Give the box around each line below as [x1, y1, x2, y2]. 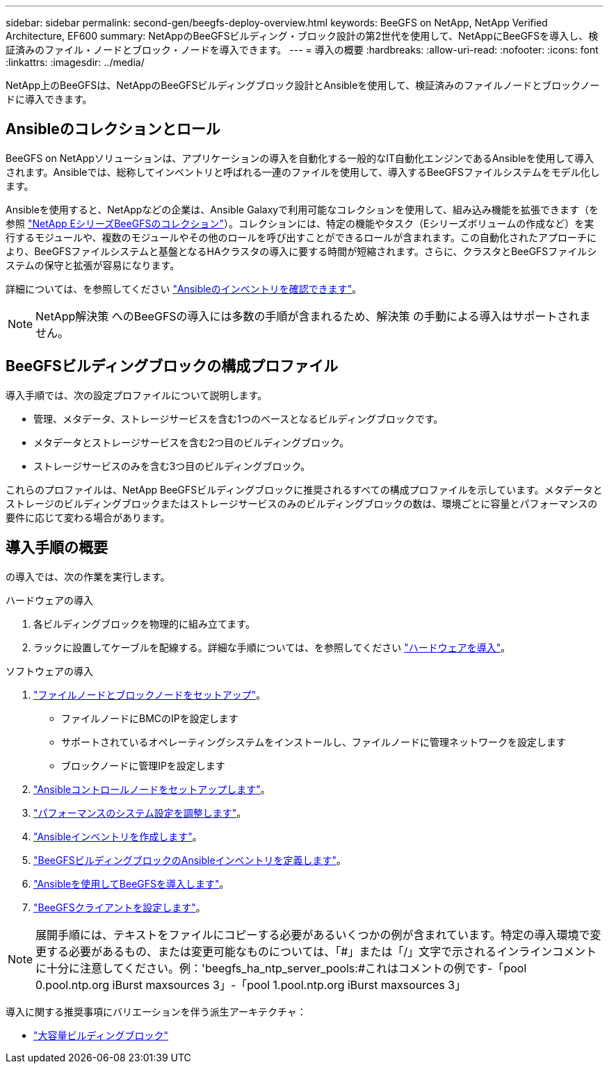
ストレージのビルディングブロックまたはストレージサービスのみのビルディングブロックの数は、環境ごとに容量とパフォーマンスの [6, 497, 598, 509]
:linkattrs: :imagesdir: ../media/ [6, 56, 145, 68]
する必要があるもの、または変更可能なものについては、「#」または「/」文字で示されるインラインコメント [47, 944, 597, 958]
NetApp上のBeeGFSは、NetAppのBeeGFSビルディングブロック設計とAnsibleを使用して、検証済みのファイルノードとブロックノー [6, 79, 600, 91]
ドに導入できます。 [6, 93, 92, 105]
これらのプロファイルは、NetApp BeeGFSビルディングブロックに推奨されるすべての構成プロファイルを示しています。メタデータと [6, 483, 603, 496]
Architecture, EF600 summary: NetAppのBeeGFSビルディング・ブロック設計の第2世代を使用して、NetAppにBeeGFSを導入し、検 [6, 30, 599, 42]
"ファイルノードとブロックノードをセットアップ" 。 [33, 688, 266, 701]
